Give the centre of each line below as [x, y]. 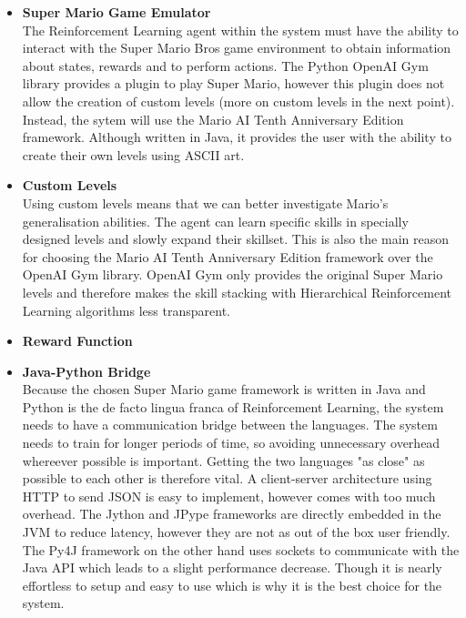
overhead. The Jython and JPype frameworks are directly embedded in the [232, 514]
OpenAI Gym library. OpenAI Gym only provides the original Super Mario [233, 274]
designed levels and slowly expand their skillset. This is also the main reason [235, 239]
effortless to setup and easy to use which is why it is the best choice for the [232, 585]
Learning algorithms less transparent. [126, 310]
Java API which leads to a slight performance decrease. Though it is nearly [232, 567]
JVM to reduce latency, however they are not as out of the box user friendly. [236, 532]
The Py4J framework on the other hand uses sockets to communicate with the [241, 549]
